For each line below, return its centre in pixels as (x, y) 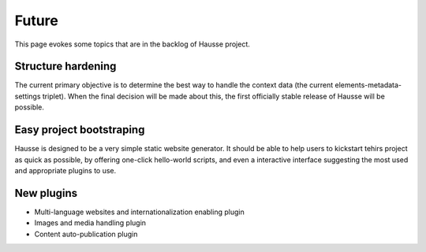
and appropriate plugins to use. (65, 170)
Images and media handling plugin (90, 223)
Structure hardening (65, 67)
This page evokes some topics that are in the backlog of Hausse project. (132, 44)
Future (37, 20)
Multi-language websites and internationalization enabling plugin (139, 212)
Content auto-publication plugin (86, 234)
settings (28, 96)
